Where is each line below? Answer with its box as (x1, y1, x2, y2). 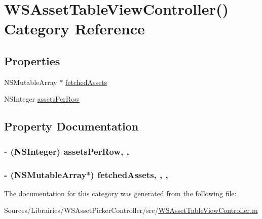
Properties (4, 53, 60, 68)
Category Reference (4, 18, 145, 39)
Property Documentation (4, 118, 139, 134)
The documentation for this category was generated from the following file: (4, 188, 237, 198)
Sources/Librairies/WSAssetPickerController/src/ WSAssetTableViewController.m (4, 205, 258, 215)
